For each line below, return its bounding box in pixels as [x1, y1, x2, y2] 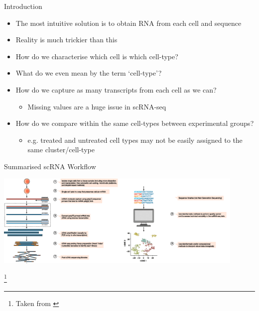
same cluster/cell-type [27, 144, 95, 155]
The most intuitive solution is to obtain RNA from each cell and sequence [15, 17, 242, 28]
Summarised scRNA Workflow [4, 161, 96, 171]
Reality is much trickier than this [15, 34, 118, 45]
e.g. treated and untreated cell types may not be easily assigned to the [27, 134, 243, 145]
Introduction [4, 1, 42, 11]
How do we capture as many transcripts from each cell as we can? [15, 84, 217, 95]
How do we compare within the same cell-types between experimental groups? [15, 118, 254, 128]
